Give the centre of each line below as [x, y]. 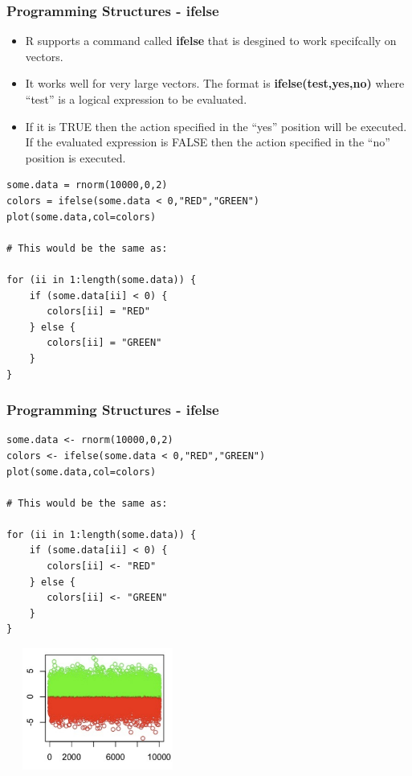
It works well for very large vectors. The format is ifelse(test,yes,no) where [215, 83]
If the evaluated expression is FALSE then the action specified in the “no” [208, 142]
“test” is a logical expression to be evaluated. [136, 99]
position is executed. [75, 157]
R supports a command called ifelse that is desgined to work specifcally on [211, 41]
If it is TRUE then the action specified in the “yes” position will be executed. [216, 126]
